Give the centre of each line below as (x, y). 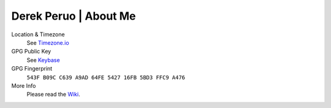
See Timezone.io (48, 42)
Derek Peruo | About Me (74, 16)
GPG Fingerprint (32, 69)
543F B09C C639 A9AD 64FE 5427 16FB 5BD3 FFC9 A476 (106, 77)
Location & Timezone (38, 34)
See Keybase (44, 60)
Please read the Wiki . (53, 94)
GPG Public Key (31, 52)
